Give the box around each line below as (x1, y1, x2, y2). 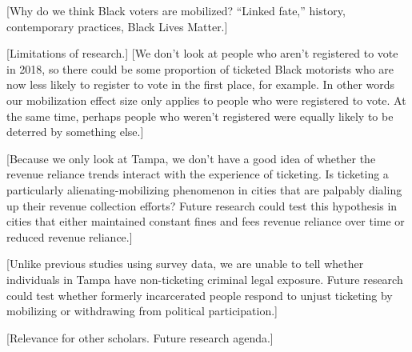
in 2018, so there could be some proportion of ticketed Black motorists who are (6, 60, 394, 77)
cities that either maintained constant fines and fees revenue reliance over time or (6, 213, 405, 230)
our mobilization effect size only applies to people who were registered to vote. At (6, 91, 406, 108)
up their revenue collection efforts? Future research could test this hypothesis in (6, 197, 398, 214)
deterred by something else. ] (6, 123, 144, 140)
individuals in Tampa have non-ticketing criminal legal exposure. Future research (6, 270, 403, 287)
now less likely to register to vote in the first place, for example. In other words (6, 76, 395, 93)
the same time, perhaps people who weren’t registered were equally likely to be (6, 107, 394, 124)
